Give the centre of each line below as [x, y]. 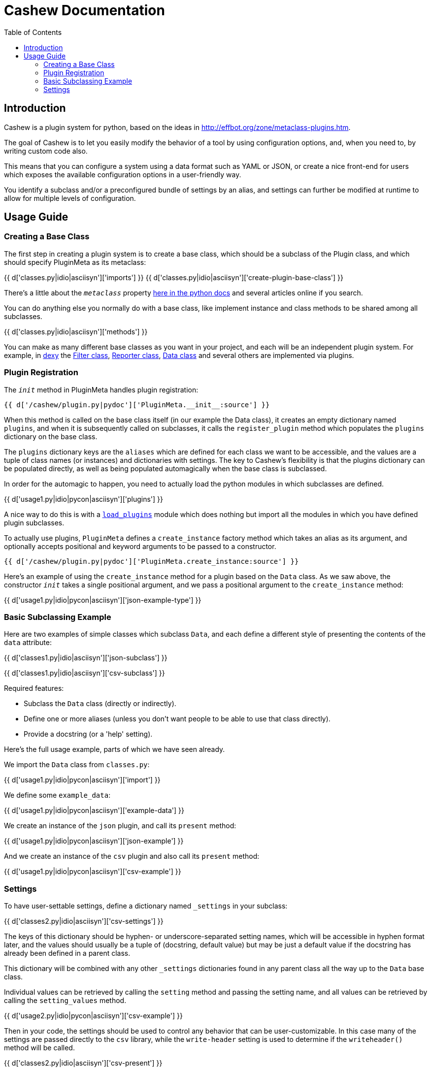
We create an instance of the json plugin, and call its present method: [120, 826]
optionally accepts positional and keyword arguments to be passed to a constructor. [140, 546]
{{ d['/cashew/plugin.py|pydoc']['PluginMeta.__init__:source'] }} [137, 405]
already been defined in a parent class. [67, 953]
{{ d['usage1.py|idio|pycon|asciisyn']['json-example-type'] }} [103, 600]
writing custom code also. [46, 151]
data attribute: [28, 643]
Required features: [34, 688]
